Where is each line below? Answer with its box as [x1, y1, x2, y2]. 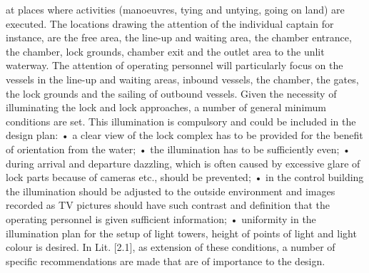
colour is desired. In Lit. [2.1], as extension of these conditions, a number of [6, 239, 335, 254]
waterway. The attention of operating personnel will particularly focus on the [6, 58, 343, 73]
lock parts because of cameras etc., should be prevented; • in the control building [6, 170, 364, 185]
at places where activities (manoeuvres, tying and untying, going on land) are [6, 2, 345, 16]
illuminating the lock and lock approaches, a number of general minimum [6, 100, 326, 115]
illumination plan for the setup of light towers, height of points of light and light [6, 225, 357, 240]
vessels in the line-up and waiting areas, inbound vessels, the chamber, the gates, [6, 71, 359, 86]
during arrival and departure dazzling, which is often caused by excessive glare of [6, 155, 360, 170]
